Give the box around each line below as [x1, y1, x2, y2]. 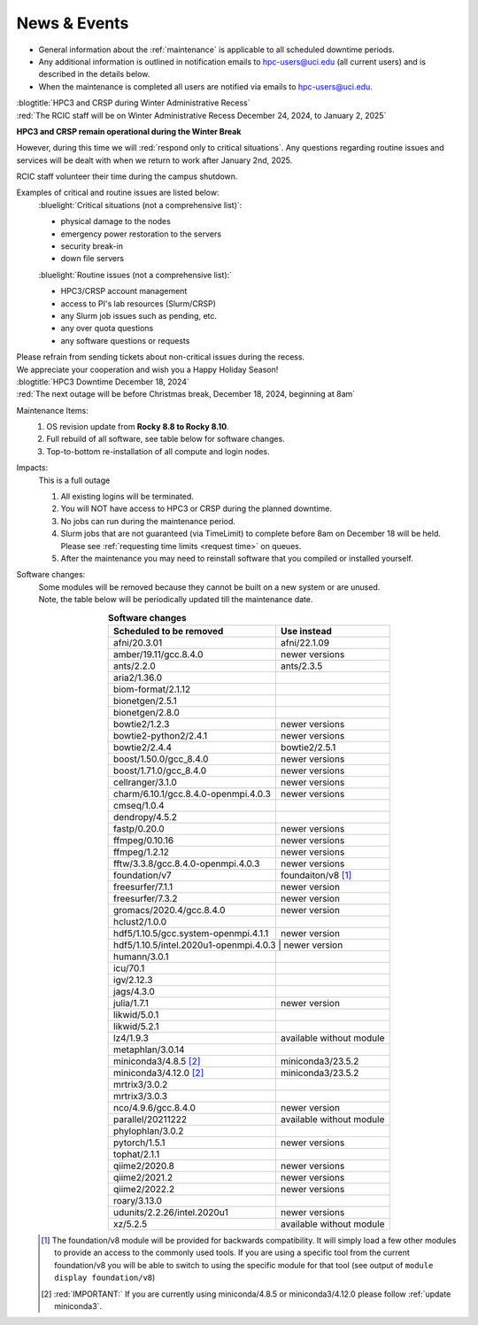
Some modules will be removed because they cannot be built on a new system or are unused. [38, 581, 381, 593]
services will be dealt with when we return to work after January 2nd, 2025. [16, 155, 293, 166]
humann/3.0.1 [113, 950, 169, 963]
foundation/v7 [113, 869, 172, 881]
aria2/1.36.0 [113, 671, 163, 684]
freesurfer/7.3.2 [113, 892, 178, 904]
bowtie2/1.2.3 [113, 717, 170, 730]
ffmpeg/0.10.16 [113, 833, 174, 846]
